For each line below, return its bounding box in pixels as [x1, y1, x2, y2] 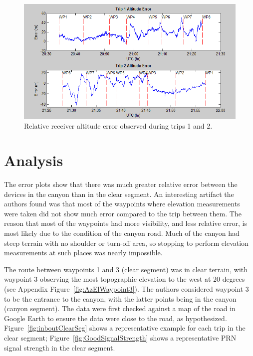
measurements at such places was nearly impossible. [4, 247, 163, 258]
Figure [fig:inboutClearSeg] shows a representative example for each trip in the [4, 323, 246, 333]
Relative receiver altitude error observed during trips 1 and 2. [24, 121, 213, 131]
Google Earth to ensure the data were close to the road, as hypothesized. [4, 313, 227, 323]
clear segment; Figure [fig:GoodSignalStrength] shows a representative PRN [4, 332, 237, 343]
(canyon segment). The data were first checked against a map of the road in [4, 303, 236, 314]
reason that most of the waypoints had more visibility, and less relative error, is [4, 218, 247, 228]
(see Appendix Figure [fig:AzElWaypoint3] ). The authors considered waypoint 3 [4, 283, 249, 294]
